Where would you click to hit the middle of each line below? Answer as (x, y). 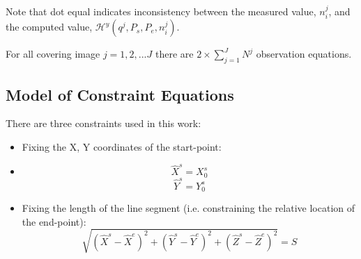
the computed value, (49, 27)
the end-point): (54, 221)
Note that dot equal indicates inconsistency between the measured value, (161, 11)
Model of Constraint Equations (120, 94)
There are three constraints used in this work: (103, 123)
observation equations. (304, 54)
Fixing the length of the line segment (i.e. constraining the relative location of (189, 207)
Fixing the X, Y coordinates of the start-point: (122, 147)
